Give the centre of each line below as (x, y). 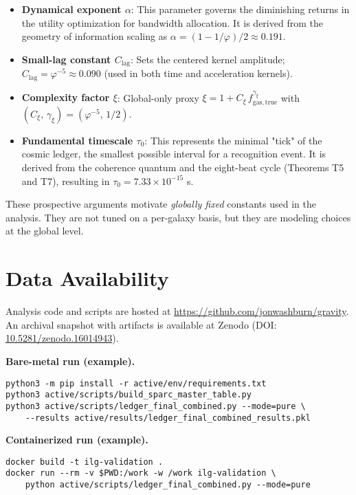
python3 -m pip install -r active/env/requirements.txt (136, 383)
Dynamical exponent (71, 9)
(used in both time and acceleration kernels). (198, 73)
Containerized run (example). (77, 440)
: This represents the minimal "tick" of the (233, 140)
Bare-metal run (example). (70, 361)
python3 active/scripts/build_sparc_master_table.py (129, 395)
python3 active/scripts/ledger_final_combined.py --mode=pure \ (156, 406)
